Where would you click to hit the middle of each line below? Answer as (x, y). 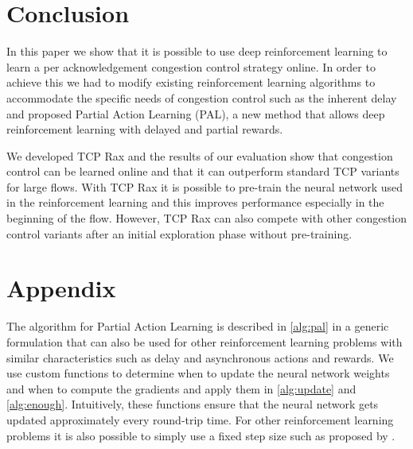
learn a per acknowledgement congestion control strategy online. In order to (191, 66)
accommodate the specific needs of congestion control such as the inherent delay (202, 97)
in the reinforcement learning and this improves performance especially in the (195, 202)
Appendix (61, 288)
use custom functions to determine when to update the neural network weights (198, 373)
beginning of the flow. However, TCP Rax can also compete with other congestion (207, 218)
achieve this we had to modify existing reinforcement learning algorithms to (191, 82)
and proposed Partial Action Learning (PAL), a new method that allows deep (196, 113)
